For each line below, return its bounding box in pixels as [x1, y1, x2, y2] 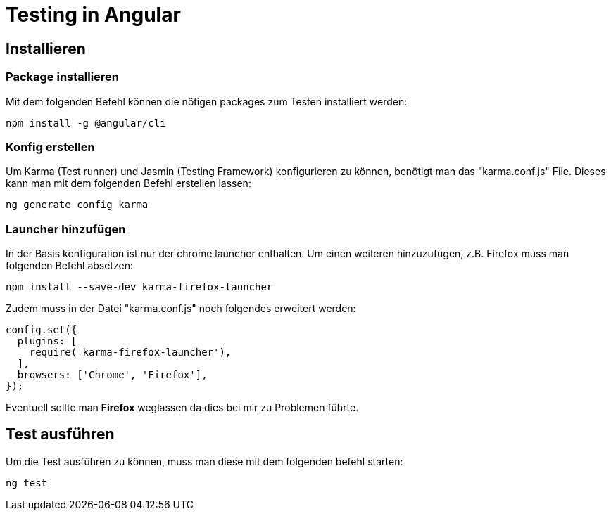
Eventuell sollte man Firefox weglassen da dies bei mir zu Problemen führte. [6, 401, 359, 414]
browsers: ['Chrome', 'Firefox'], [17, 369, 208, 381]
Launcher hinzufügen [6, 221, 126, 236]
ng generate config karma [6, 199, 149, 211]
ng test [6, 477, 48, 489]
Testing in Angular [6, 3, 181, 27]
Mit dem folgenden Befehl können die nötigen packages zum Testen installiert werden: [6, 95, 408, 108]
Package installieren [6, 70, 120, 84]
